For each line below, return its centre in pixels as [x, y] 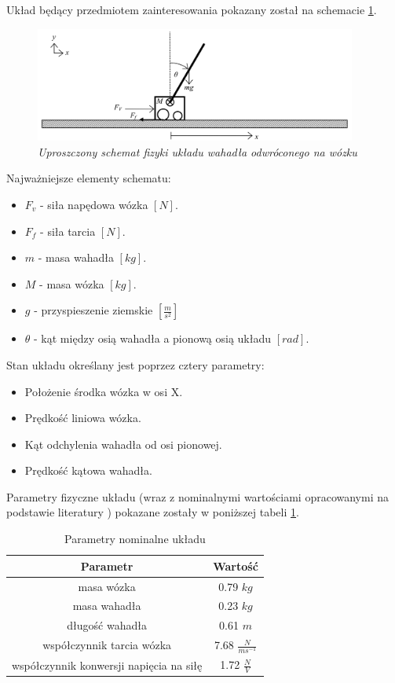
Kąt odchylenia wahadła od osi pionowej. [123, 444]
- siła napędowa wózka [94, 204]
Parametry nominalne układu [135, 539]
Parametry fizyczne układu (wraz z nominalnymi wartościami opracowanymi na [197, 496]
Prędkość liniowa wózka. [83, 418]
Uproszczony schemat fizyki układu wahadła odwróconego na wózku [197, 151]
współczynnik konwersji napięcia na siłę [107, 665]
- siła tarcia [68, 231]
